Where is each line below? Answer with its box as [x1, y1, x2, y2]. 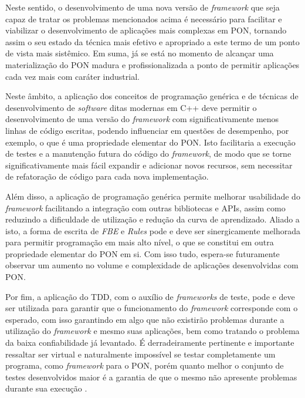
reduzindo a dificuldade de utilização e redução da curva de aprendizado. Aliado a [5, 213, 300, 225]
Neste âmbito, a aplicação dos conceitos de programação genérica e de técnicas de [5, 90, 299, 102]
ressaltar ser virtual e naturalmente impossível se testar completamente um [5, 348, 276, 360]
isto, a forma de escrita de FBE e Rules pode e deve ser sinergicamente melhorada [5, 224, 301, 237]
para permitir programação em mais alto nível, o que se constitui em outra [5, 236, 274, 248]
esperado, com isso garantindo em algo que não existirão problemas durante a [5, 313, 284, 325]
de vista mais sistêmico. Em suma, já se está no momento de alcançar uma [5, 47, 274, 59]
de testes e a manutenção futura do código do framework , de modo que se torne [5, 147, 292, 160]
